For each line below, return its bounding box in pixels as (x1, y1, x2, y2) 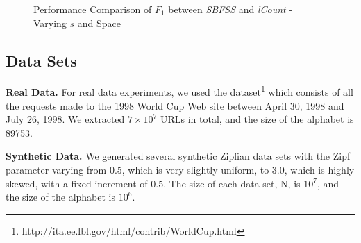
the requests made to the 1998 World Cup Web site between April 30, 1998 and (6, 98, 344, 112)
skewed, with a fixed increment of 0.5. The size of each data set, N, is (6, 176, 301, 190)
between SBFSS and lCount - (168, 2, 293, 16)
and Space (77, 15, 121, 30)
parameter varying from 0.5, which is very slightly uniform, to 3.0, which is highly (6, 162, 355, 177)
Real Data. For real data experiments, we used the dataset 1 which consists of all (6, 83, 353, 99)
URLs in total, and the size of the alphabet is (160, 112, 354, 126)
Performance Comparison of (33, 2, 152, 16)
